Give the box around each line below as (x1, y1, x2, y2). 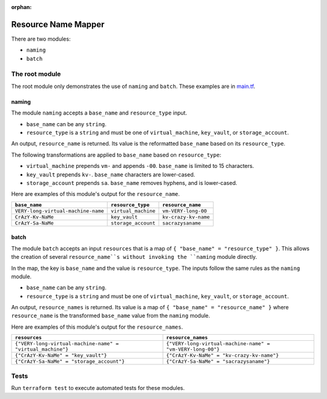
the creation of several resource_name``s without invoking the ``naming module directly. (11, 253, 257, 261)
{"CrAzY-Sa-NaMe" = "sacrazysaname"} (166, 358, 271, 365)
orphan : (11, 4, 32, 10)
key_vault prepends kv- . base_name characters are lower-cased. (26, 170, 196, 178)
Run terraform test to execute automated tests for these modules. (11, 384, 185, 391)
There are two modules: (11, 35, 71, 42)
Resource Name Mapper (11, 19, 105, 30)
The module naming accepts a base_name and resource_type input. (11, 109, 188, 116)
